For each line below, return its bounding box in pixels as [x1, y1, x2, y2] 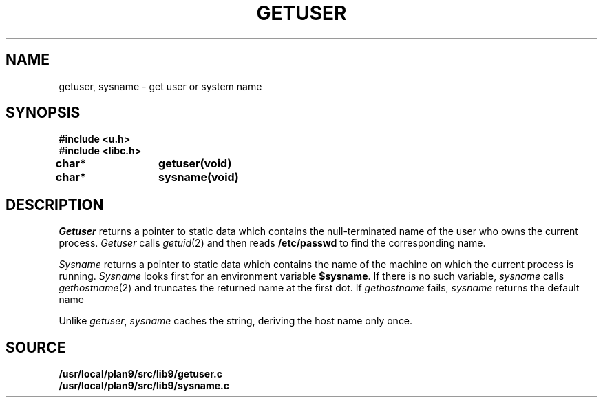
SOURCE [6, 338, 66, 356]
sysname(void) [158, 170, 239, 185]
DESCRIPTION [6, 196, 104, 214]
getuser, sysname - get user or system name [59, 80, 262, 92]
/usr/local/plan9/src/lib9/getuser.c [59, 368, 222, 380]
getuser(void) [158, 156, 232, 171]
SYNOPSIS [6, 104, 81, 122]
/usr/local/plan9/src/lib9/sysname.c [59, 380, 229, 392]
